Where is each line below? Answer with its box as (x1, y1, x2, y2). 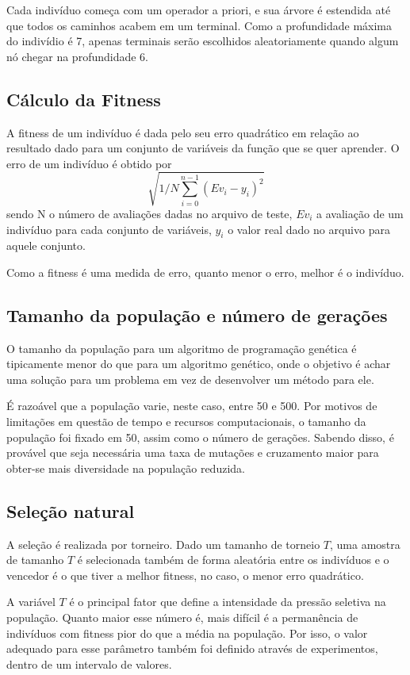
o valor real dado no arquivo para (228, 221, 390, 237)
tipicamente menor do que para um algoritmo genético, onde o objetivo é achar (6, 355, 391, 372)
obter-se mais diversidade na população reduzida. (6, 459, 245, 476)
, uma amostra (330, 535, 400, 552)
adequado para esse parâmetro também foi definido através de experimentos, (6, 640, 378, 657)
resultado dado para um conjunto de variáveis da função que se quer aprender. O (6, 140, 400, 156)
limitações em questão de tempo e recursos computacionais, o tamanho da (6, 413, 366, 430)
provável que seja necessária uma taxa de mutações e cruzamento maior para (6, 444, 379, 461)
